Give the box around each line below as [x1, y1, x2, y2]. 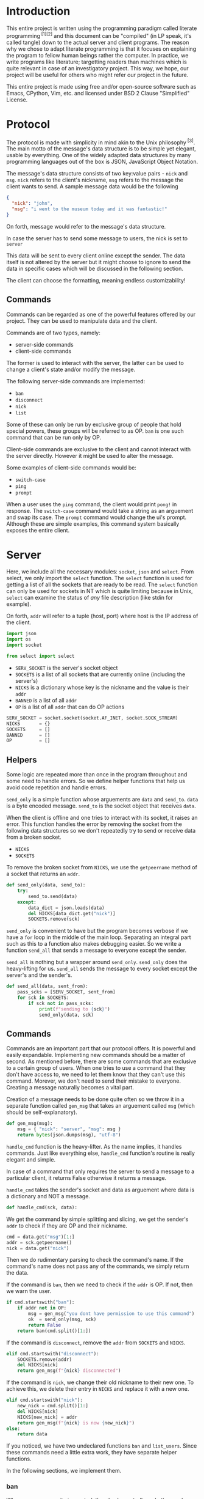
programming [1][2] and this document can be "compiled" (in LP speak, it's [6, 31, 192, 39]
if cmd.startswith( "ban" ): [6, 1299, 75, 1306]
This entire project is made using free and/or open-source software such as [6, 83, 197, 90]
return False [28, 1322, 62, 1328]
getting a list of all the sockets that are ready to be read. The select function [6, 581, 198, 588]
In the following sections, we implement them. [6, 1467, 122, 1475]
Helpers [6, 754, 37, 765]
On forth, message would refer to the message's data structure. [6, 223, 166, 230]
